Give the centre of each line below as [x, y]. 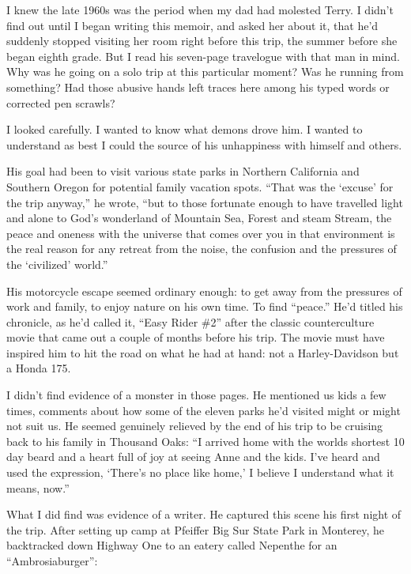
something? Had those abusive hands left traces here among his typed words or [198, 87]
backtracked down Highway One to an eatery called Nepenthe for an [172, 545]
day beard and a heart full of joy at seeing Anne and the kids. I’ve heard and [193, 457]
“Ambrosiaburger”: [52, 561]
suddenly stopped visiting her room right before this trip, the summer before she [202, 41]
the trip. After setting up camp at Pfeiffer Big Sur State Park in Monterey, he [196, 529]
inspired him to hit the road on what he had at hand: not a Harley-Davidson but [203, 352]
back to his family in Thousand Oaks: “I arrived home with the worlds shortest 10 [205, 441]
